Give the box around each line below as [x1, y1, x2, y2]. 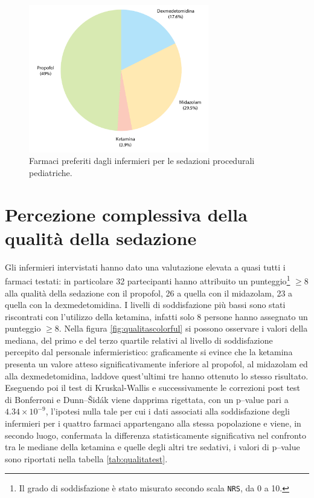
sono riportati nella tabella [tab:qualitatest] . [5, 452, 168, 465]
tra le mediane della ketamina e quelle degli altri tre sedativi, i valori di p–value [5, 441, 300, 453]
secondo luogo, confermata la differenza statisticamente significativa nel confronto [5, 428, 306, 441]
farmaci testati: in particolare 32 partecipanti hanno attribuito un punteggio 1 [5, 273, 290, 287]
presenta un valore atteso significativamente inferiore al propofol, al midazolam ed [5, 358, 308, 370]
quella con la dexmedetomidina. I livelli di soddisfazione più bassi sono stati [5, 298, 286, 311]
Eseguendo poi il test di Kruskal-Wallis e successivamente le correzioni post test [5, 381, 301, 394]
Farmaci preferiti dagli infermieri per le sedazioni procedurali [29, 154, 255, 167]
